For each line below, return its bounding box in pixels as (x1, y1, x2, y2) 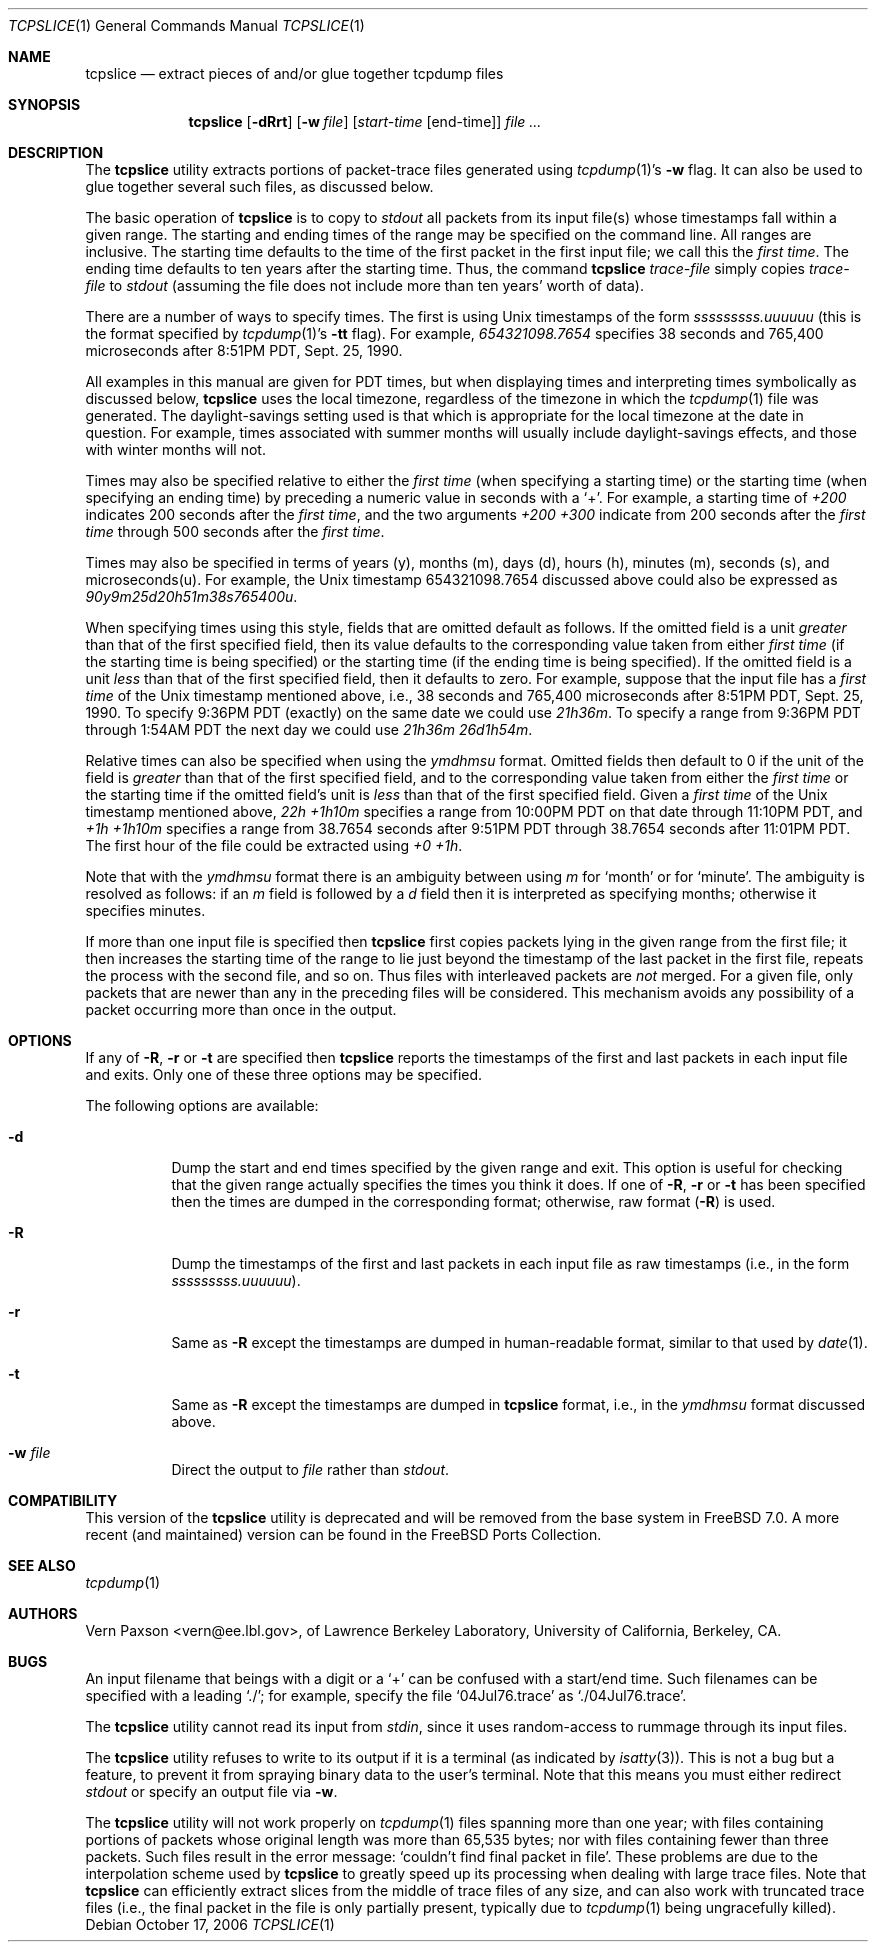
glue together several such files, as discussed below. (85, 178, 434, 195)
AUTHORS (8, 1605, 78, 1622)
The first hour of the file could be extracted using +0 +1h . (85, 837, 463, 854)
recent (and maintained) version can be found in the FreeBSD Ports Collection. (85, 1526, 602, 1543)
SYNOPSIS (8, 96, 81, 113)
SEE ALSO (8, 1557, 76, 1574)
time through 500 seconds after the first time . (85, 523, 385, 540)
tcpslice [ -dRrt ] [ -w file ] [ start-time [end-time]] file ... (188, 113, 542, 130)
